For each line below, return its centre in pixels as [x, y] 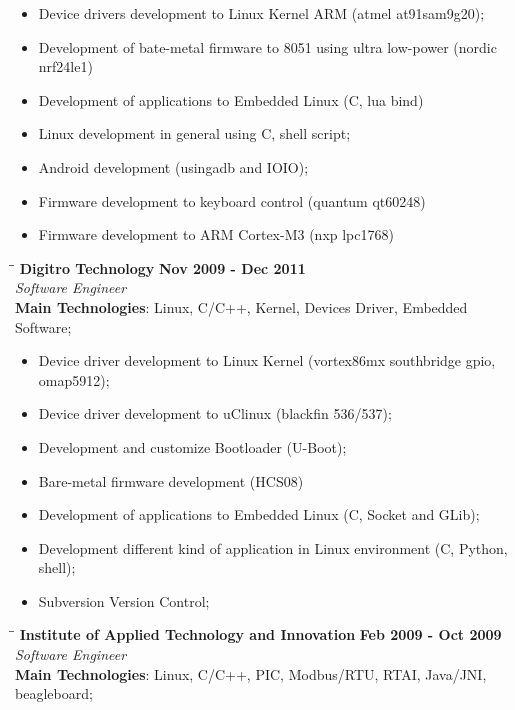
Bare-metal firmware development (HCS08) [171, 480]
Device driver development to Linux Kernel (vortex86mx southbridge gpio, [267, 360]
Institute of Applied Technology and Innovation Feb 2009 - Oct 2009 [260, 634]
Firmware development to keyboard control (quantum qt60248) [232, 200]
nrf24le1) [65, 66]
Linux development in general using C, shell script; [194, 133]
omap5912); [74, 379]
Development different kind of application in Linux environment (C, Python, [273, 547]
